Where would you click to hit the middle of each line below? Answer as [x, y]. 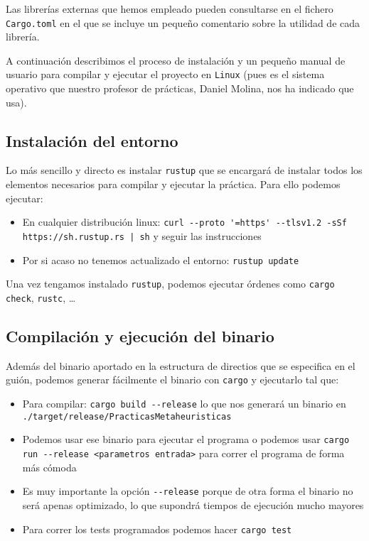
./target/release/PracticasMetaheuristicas [127, 416]
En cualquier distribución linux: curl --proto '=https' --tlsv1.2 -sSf [184, 222]
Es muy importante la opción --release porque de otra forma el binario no [188, 491]
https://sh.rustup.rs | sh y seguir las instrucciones [142, 235]
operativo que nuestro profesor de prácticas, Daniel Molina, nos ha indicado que [180, 88]
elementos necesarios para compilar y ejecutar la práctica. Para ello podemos [173, 184]
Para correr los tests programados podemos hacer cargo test [157, 529]
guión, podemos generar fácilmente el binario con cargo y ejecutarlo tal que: [172, 379]
